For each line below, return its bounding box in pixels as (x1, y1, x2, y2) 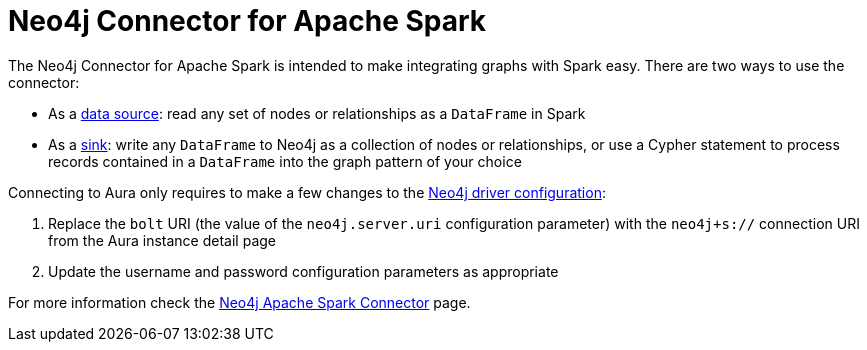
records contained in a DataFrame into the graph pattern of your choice (48, 152, 522, 170)
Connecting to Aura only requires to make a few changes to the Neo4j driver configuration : (8, 183, 606, 201)
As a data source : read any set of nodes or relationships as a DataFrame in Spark (48, 104, 586, 122)
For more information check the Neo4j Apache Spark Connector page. (8, 293, 471, 311)
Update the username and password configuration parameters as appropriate (48, 262, 559, 280)
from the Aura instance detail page (48, 231, 276, 249)
